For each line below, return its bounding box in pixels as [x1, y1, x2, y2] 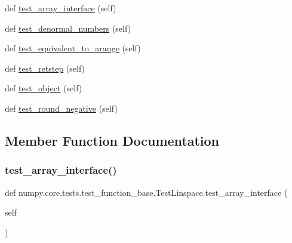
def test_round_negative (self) [5, 101, 118, 114]
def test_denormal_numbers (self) [5, 21, 131, 34]
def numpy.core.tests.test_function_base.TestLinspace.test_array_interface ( [5, 186, 288, 198]
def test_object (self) [5, 82, 82, 94]
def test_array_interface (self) [5, 2, 116, 14]
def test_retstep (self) [5, 61, 85, 74]
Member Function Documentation [5, 131, 220, 149]
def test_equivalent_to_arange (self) [5, 42, 141, 54]
